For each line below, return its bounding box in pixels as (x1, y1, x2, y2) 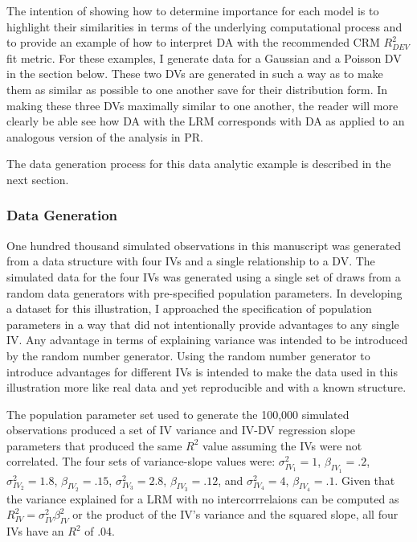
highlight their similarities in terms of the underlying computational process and (6, 18, 403, 35)
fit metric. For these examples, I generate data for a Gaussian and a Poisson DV (6, 49, 402, 66)
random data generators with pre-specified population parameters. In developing (6, 284, 403, 301)
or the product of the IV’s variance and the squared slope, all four (72, 506, 399, 523)
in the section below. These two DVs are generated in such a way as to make (6, 65, 383, 82)
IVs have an (6, 523, 64, 540)
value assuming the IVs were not (202, 437, 362, 454)
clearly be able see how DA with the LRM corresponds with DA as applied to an (6, 113, 405, 129)
